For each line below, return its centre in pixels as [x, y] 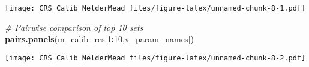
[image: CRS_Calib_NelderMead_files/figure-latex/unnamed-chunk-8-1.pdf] [155, 8]
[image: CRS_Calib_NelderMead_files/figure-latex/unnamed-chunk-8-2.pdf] [155, 58]
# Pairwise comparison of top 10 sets [74, 27]
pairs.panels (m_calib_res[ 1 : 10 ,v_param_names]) [99, 39]
